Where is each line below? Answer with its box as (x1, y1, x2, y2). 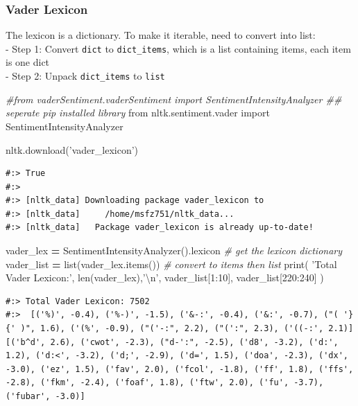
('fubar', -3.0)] (6, 391, 85, 401)
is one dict (6, 55, 50, 69)
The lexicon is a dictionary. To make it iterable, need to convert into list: (6, 28, 316, 42)
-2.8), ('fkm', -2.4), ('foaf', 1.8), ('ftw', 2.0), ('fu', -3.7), (6, 378, 324, 388)
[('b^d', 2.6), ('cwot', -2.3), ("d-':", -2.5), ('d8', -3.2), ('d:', (6, 337, 339, 347)
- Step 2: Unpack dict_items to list (6, 69, 165, 83)
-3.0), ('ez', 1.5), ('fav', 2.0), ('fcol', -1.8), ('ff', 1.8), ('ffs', (6, 364, 354, 374)
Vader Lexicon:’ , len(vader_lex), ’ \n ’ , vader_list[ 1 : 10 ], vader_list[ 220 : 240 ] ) (6, 270, 324, 285)
